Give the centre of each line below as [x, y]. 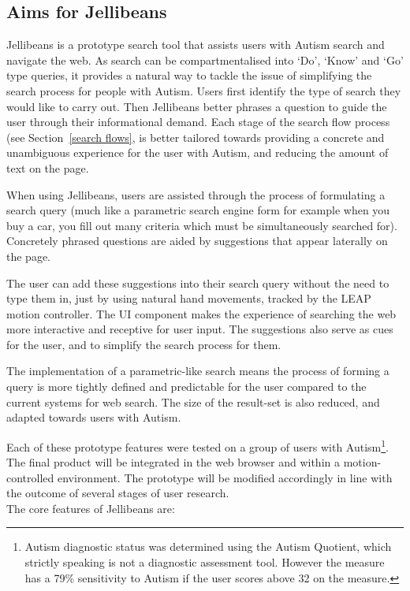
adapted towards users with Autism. [94, 417]
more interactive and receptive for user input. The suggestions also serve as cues [200, 329]
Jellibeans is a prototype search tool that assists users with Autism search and [196, 45]
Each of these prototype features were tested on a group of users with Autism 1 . [198, 445]
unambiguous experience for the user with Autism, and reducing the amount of [198, 152]
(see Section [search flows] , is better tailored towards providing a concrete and [196, 137]
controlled [30, 477]
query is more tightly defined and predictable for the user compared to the [186, 387]
